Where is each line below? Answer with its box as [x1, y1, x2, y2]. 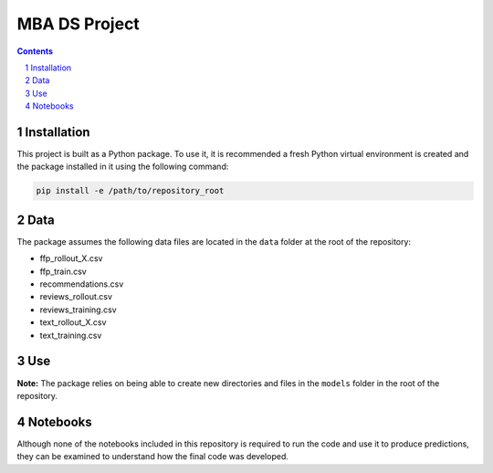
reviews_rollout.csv [39, 291, 113, 302]
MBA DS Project [16, 14, 141, 34]
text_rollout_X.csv [39, 317, 107, 328]
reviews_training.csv [39, 304, 118, 315]
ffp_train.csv [39, 266, 87, 277]
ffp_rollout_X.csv [39, 253, 103, 264]
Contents [16, 46, 54, 57]
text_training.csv [39, 330, 102, 341]
